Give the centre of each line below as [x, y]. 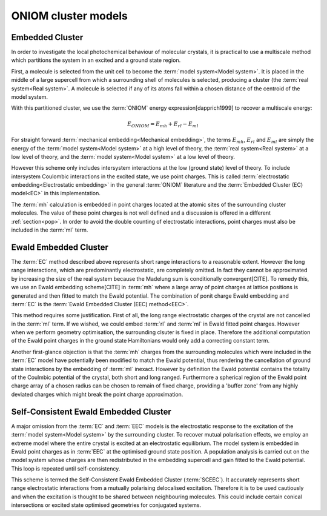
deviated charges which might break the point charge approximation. [97, 394]
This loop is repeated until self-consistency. [66, 468]
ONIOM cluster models [70, 16]
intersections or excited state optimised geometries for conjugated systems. [106, 505]
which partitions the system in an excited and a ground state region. [96, 60]
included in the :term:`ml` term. [50, 230]
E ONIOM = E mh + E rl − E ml [163, 124]
